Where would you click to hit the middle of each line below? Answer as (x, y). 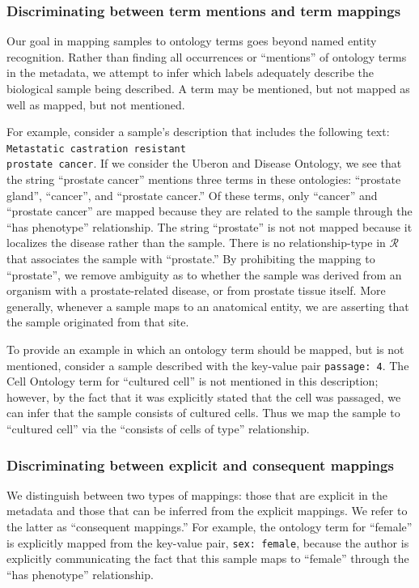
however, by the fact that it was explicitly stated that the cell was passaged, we (204, 396)
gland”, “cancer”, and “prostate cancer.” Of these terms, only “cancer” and (192, 195)
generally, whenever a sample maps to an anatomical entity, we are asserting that (208, 306)
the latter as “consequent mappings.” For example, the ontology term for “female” (209, 527)
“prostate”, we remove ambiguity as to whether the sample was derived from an (204, 274)
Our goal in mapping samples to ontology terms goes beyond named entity (192, 41)
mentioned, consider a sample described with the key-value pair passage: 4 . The (208, 365)
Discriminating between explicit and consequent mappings (200, 464)
